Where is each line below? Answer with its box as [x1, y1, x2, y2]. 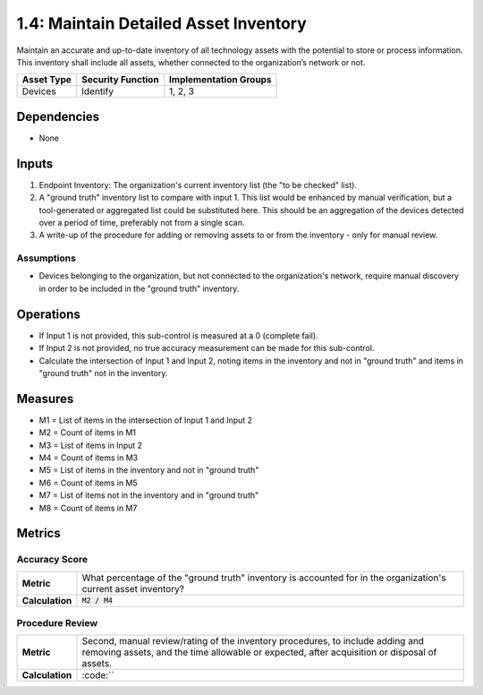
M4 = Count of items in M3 [38, 452, 139, 463]
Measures [16, 390, 74, 407]
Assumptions [16, 252, 76, 264]
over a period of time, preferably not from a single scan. [38, 217, 245, 227]
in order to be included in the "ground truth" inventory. [38, 283, 240, 294]
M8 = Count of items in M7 [38, 502, 138, 513]
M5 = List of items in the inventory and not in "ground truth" [38, 465, 259, 476]
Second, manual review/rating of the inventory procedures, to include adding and [81, 635, 425, 648]
